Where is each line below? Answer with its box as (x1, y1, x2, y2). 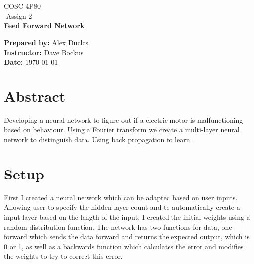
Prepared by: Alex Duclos (4, 37, 89, 47)
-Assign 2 (4, 10, 32, 21)
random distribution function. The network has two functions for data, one (4, 221, 232, 232)
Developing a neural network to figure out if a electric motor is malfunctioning (4, 114, 243, 125)
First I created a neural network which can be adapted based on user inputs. (4, 192, 238, 202)
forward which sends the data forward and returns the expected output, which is (4, 231, 250, 242)
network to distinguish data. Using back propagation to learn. (4, 134, 192, 145)
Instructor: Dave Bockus (4, 47, 84, 57)
